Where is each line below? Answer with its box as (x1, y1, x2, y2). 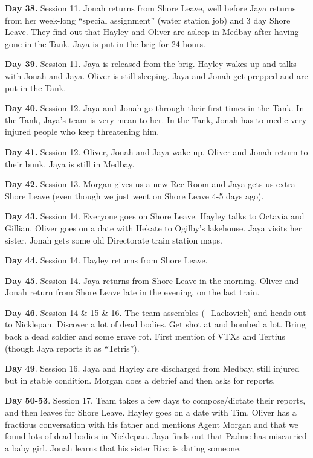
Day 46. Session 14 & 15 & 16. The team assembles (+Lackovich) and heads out (5, 306, 306, 318)
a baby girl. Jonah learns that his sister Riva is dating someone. (5, 441, 242, 454)
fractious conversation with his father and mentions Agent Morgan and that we (5, 418, 298, 430)
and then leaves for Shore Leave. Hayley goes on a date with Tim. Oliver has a (5, 406, 297, 419)
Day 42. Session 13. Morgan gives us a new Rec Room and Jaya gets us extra (5, 178, 295, 190)
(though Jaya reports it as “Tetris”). (5, 341, 140, 354)
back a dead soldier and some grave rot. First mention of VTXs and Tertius (5, 330, 285, 343)
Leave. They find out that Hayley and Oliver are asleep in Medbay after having (5, 25, 299, 38)
